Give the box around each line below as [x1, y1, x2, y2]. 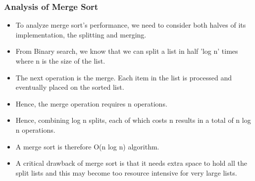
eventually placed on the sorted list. [15, 82, 124, 92]
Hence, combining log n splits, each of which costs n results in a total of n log [15, 115, 251, 125]
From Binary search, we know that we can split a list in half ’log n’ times [15, 46, 238, 56]
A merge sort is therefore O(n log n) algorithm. [15, 141, 159, 151]
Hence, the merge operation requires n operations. [15, 98, 167, 109]
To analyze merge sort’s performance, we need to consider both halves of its [15, 20, 246, 30]
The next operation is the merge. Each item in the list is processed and [15, 72, 232, 82]
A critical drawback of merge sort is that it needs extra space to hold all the [15, 158, 247, 168]
